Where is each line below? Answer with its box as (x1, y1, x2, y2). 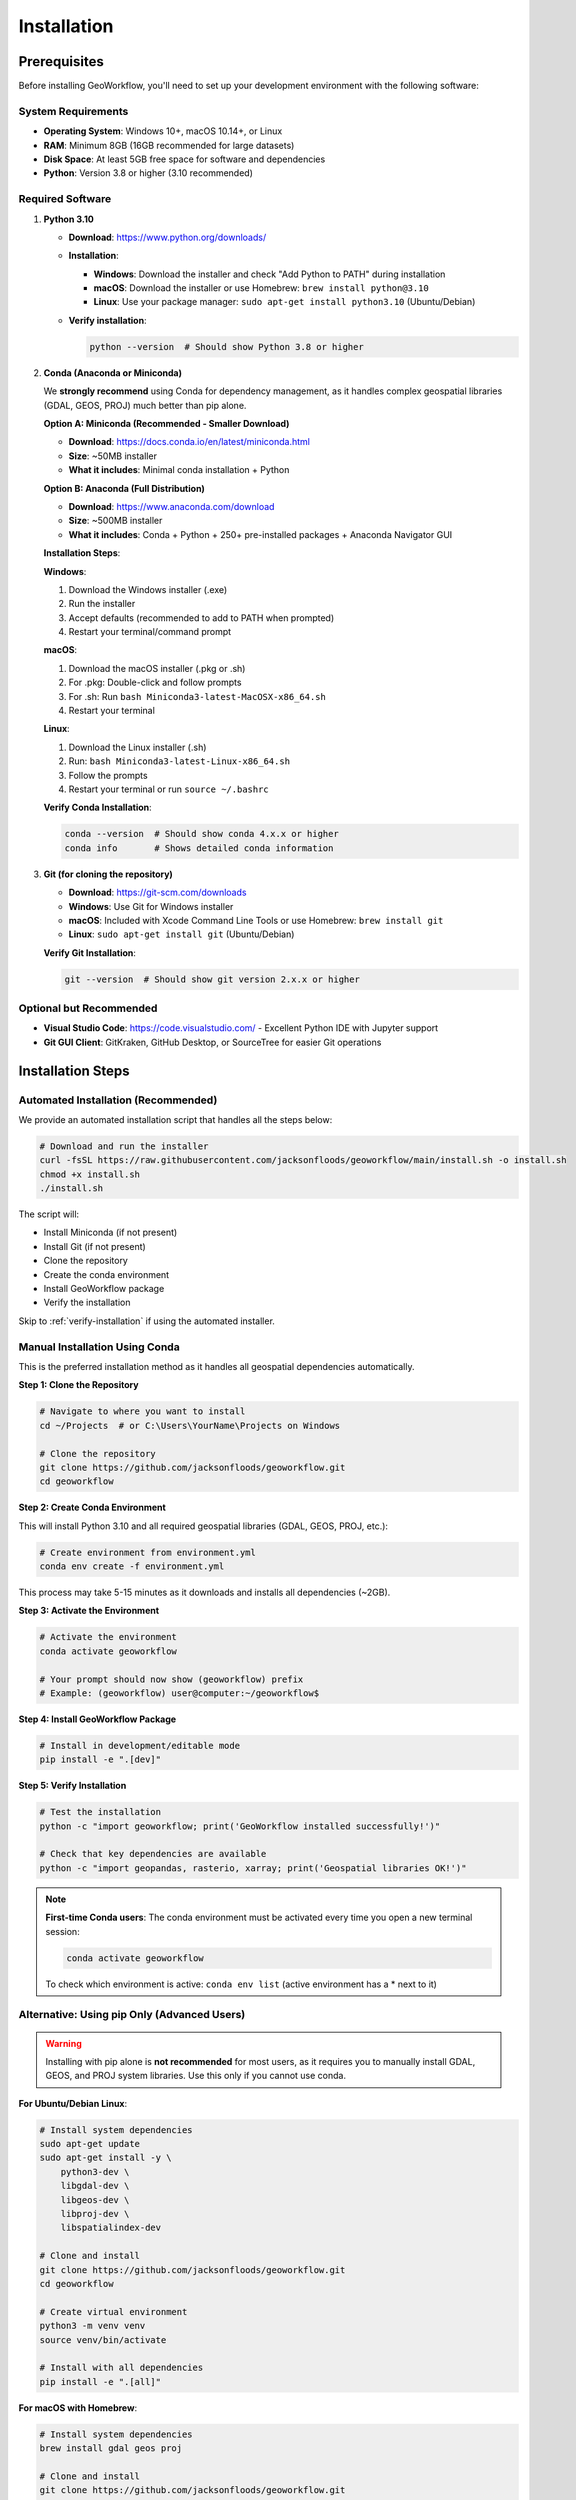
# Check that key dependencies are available (39, 1848, 267, 1860)
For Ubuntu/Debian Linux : (18, 2097, 128, 2109)
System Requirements (18, 104, 129, 118)
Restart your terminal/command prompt (68, 626, 232, 638)
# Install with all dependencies (39, 2362, 204, 2374)
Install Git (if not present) (43, 1240, 147, 1252)
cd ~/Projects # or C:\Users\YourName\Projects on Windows (39, 1420, 341, 1431)
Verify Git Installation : (43, 946, 137, 959)
